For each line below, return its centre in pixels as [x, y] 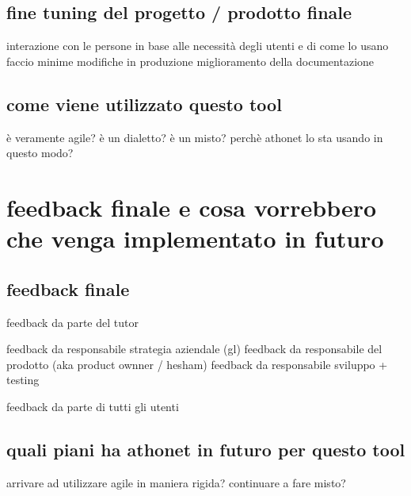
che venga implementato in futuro [195, 238]
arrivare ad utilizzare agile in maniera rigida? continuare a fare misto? [176, 482]
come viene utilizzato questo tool [144, 104]
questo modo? [40, 153]
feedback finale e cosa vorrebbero [192, 207]
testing [23, 380]
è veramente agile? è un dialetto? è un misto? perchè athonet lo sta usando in [195, 137]
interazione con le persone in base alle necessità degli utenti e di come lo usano [198, 46]
